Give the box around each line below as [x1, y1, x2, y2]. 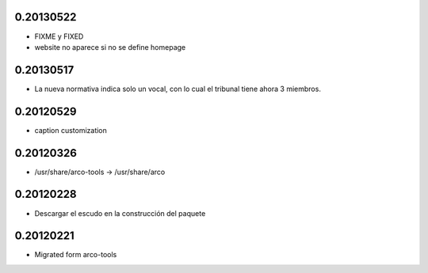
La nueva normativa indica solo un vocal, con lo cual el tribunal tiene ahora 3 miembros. [34, 84, 321, 93]
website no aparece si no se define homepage [34, 42, 186, 51]
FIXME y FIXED [34, 32, 84, 41]
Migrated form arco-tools [34, 250, 117, 260]
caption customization [34, 125, 107, 135]
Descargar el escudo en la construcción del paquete [34, 208, 206, 218]
